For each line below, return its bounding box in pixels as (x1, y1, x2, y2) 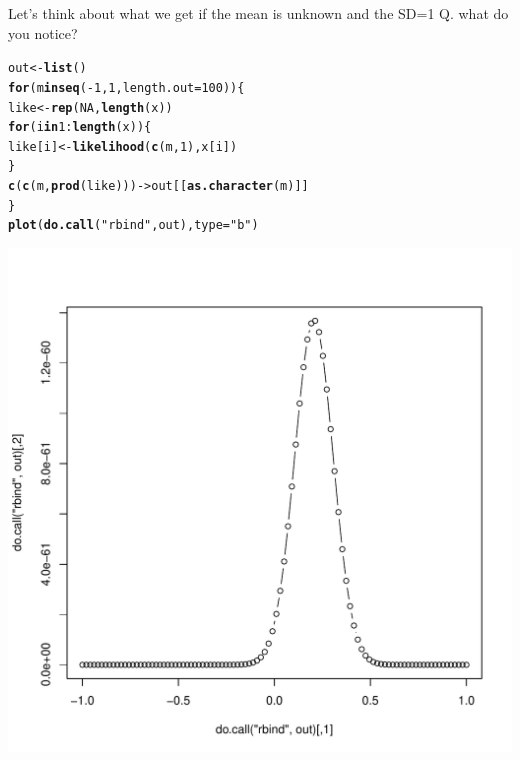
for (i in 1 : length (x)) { (8, 120, 152, 135)
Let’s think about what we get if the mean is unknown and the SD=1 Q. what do (8, 3, 509, 23)
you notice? (8, 22, 78, 43)
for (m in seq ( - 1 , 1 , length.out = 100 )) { (8, 80, 245, 95)
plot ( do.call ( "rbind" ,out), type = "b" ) (8, 218, 259, 233)
